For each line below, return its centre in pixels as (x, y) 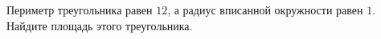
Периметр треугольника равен (80, 10)
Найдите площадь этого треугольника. (100, 25)
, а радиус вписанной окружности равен (265, 10)
